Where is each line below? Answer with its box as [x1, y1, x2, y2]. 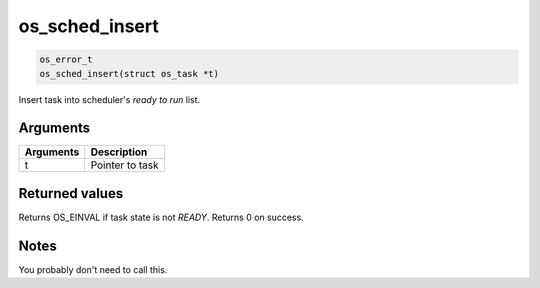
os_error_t [39, 54, 93, 65]
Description [90, 145, 148, 159]
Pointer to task [90, 158, 159, 172]
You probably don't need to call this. [18, 263, 168, 275]
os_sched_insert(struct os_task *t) [39, 68, 220, 79]
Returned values [18, 185, 124, 202]
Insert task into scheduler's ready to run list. [18, 93, 201, 105]
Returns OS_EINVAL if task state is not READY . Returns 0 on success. [18, 211, 304, 223]
